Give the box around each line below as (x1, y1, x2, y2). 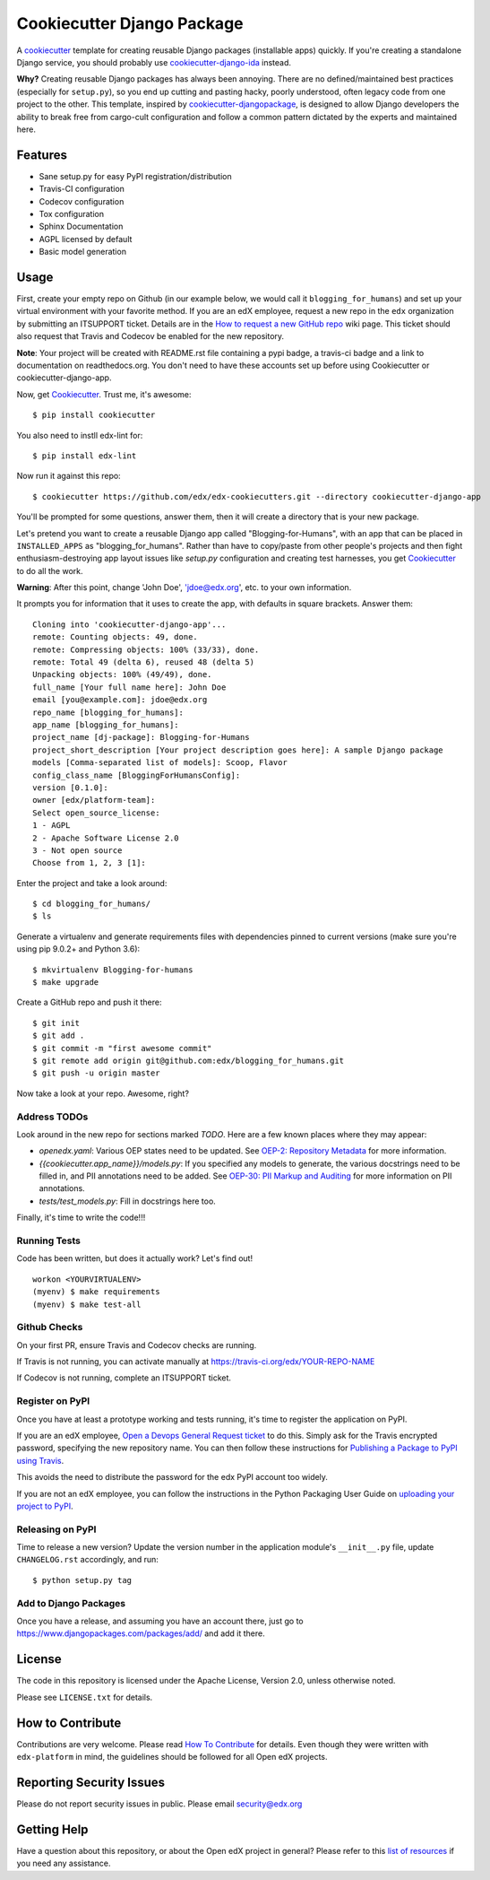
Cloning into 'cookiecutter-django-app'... (32, 619, 227, 630)
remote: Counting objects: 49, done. (32, 632, 199, 642)
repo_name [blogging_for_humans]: (32, 707, 184, 718)
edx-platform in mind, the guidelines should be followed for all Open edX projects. (16, 1752, 328, 1762)
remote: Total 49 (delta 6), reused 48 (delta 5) (32, 657, 255, 667)
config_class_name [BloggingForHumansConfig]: (32, 770, 241, 780)
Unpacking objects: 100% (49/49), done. (32, 669, 212, 680)
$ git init (32, 1018, 81, 1028)
